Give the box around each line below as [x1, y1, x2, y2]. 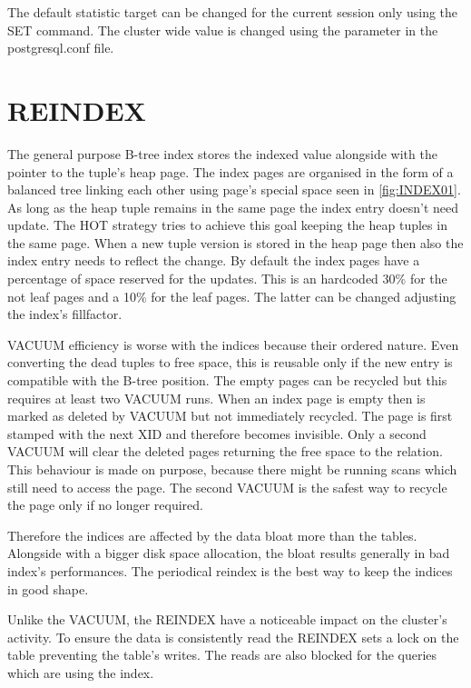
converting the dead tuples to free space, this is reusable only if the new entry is [7, 353, 453, 372]
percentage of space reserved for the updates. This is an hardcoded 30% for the [7, 269, 447, 288]
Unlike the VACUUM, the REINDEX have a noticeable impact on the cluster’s [7, 610, 447, 629]
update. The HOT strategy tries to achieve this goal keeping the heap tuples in [7, 215, 447, 234]
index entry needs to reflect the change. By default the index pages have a [7, 251, 420, 270]
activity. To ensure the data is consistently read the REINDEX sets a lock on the [7, 627, 459, 646]
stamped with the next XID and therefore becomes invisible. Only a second [7, 424, 427, 443]
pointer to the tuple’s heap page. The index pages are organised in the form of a [7, 162, 454, 181]
